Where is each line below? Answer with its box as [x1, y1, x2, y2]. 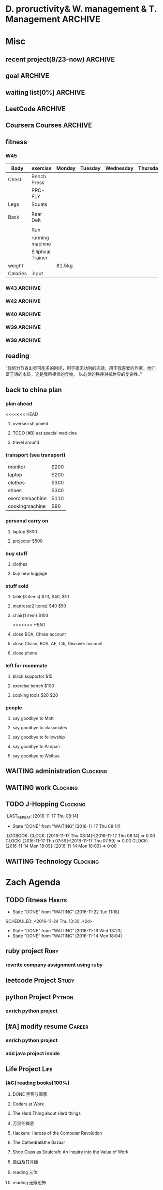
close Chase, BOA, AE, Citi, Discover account [12, 641, 103, 647]
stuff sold [5, 583, 29, 589]
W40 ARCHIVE [5, 311, 41, 318]
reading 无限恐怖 [12, 1179, 46, 1185]
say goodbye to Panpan [12, 743, 60, 749]
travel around [12, 439, 39, 445]
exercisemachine [8, 495, 47, 502]
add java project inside [5, 1050, 60, 1056]
